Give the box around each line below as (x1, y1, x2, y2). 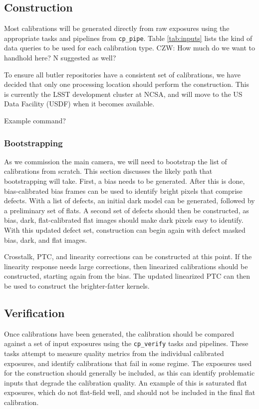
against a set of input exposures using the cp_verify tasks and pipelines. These (4, 338, 249, 349)
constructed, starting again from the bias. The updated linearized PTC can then (4, 271, 250, 281)
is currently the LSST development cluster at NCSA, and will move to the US (4, 88, 243, 99)
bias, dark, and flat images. (4, 234, 87, 245)
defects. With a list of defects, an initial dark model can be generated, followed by (4, 195, 255, 206)
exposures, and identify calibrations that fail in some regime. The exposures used (4, 358, 252, 368)
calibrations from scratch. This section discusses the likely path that (4, 166, 213, 176)
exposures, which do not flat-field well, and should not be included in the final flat (4, 387, 256, 398)
